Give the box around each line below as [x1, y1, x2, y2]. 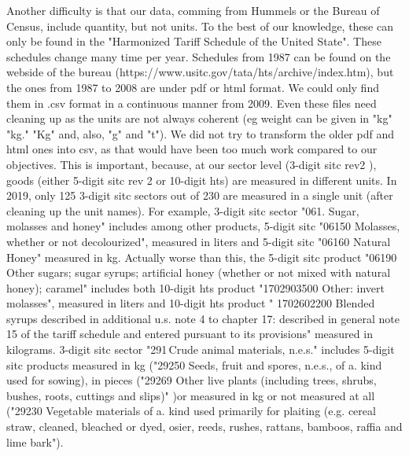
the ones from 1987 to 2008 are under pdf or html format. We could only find [6, 79, 379, 95]
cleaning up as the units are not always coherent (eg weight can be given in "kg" [6, 110, 392, 127]
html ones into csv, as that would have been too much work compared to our [6, 141, 378, 157]
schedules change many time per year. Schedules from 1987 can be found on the [6, 48, 391, 64]
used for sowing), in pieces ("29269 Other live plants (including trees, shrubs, [6, 372, 377, 388]
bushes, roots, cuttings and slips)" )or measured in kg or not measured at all [6, 387, 375, 403]
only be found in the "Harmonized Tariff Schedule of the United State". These [6, 33, 381, 50]
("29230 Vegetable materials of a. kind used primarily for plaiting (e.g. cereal [6, 403, 376, 419]
